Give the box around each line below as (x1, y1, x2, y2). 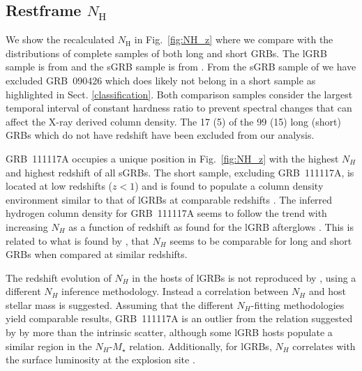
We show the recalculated (6, 32, 115, 47)
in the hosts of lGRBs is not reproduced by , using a (132, 270, 356, 285)
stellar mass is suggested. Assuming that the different (6, 297, 234, 312)
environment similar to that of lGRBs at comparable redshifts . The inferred (6, 192, 333, 206)
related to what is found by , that (6, 233, 149, 248)
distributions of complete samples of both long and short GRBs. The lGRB (6, 45, 327, 60)
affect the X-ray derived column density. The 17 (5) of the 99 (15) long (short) (6, 114, 341, 128)
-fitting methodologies (250, 297, 345, 312)
